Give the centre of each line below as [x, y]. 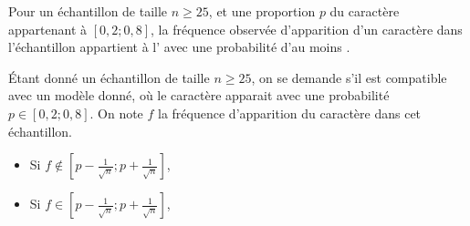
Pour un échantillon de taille [88, 11]
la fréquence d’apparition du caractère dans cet [290, 113]
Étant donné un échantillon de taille [109, 77]
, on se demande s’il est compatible [349, 77]
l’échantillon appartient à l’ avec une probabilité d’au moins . [179, 47]
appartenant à [48, 29]
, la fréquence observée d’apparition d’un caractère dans [307, 29]
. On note [116, 113]
